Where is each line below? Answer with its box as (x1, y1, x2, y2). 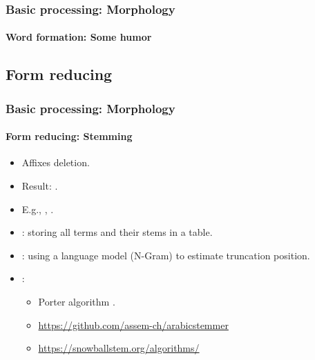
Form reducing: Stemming (6, 129, 133, 143)
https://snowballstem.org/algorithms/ (38, 341, 200, 355)
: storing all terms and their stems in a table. (21, 225, 213, 239)
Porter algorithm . (38, 294, 115, 309)
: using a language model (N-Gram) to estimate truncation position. (21, 248, 310, 262)
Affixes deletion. (21, 155, 90, 170)
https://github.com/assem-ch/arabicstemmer (38, 317, 229, 332)
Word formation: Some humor (6, 30, 152, 44)
